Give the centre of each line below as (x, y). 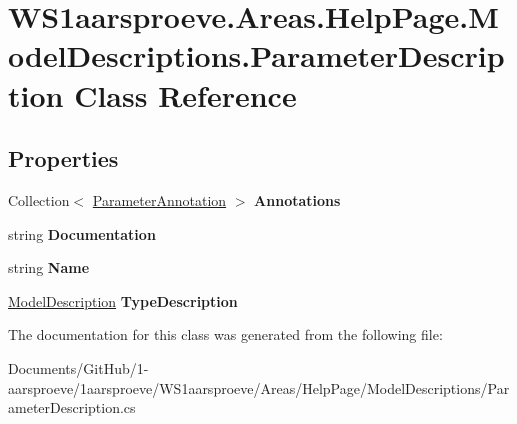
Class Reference (185, 94)
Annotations (297, 199)
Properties (63, 158)
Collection (39, 199)
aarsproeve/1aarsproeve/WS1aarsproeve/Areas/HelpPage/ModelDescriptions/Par (259, 387)
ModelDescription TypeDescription (123, 300)
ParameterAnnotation (159, 199)
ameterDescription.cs (72, 407)
